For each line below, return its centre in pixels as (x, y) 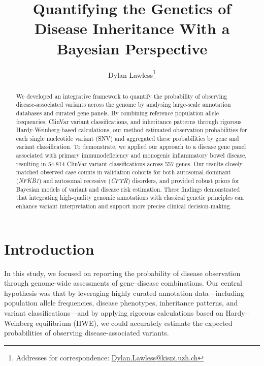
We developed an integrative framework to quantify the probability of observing (122, 96)
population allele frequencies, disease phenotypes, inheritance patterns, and (121, 303)
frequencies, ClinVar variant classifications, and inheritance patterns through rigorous (129, 121)
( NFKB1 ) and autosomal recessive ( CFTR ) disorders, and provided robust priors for (128, 181)
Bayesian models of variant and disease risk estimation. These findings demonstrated (128, 189)
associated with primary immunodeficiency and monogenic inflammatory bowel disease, (131, 155)
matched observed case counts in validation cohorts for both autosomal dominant (123, 172)
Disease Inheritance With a (132, 28)
